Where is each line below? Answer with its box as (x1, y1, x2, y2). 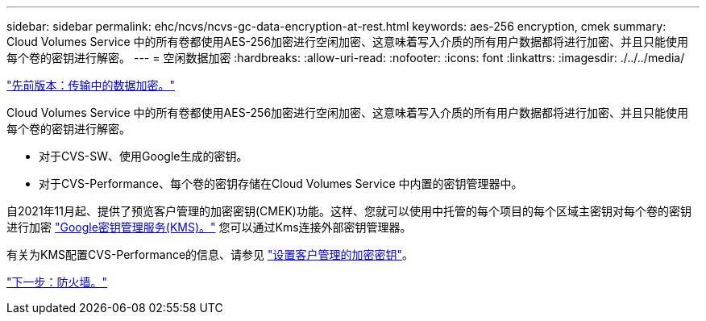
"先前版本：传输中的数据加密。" (6, 78, 176, 92)
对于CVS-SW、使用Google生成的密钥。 (39, 149, 248, 163)
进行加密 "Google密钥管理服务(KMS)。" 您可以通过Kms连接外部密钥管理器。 (6, 220, 412, 234)
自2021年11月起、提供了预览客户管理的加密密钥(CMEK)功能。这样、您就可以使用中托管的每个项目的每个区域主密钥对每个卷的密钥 (6, 204, 691, 218)
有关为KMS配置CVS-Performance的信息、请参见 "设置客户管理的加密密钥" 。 (6, 248, 414, 261)
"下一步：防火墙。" (6, 275, 108, 289)
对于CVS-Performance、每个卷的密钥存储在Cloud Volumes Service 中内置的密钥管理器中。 (39, 177, 523, 190)
